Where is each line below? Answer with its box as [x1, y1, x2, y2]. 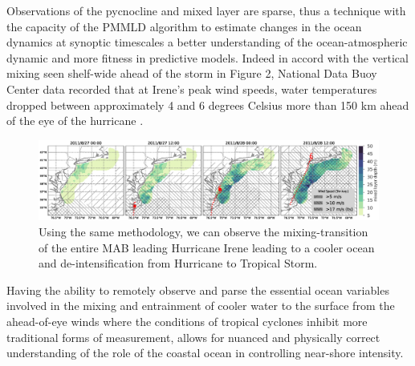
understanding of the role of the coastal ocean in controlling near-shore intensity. [6, 344, 404, 361]
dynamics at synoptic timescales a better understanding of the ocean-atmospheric [6, 34, 408, 50]
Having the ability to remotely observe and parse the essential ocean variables [6, 281, 389, 298]
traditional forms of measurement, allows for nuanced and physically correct [6, 328, 380, 345]
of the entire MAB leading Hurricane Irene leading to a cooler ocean [39, 239, 375, 255]
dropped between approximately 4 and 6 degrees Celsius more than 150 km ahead [6, 96, 409, 113]
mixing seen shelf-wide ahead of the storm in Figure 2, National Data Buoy [6, 65, 377, 82]
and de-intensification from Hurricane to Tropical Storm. [39, 255, 318, 271]
